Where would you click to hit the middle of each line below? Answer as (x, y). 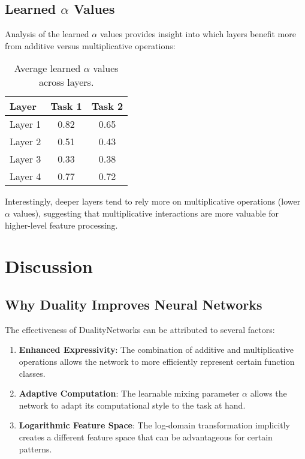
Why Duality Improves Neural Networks (134, 304)
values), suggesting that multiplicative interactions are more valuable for (146, 213)
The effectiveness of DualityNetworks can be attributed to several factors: (140, 329)
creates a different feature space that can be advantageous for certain (146, 436)
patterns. (35, 448)
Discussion (49, 266)
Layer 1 (25, 124)
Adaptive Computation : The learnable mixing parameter (129, 393)
